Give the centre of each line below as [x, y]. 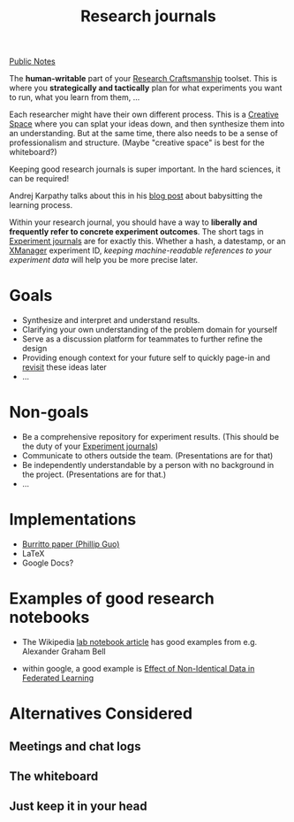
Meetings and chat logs [75, 746]
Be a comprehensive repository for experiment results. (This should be [151, 437]
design [34, 349]
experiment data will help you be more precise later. [104, 260]
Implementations [73, 520]
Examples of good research [112, 599]
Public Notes [32, 61]
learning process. [41, 205]
